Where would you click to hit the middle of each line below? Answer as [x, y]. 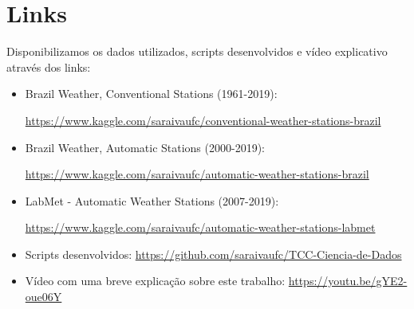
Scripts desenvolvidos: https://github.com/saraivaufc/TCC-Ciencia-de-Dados [213, 254]
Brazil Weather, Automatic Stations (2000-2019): [145, 147]
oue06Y [43, 297]
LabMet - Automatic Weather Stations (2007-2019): [152, 200]
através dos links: [49, 66]
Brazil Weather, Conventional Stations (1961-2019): [151, 94]
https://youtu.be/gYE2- [348, 281]
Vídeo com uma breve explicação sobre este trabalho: [155, 281]
